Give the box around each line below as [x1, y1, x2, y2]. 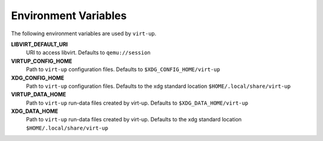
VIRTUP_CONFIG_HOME [11, 57, 72, 65]
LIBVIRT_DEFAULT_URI [11, 41, 68, 48]
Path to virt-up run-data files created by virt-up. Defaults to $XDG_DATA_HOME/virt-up [26, 99, 248, 106]
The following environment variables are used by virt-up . [11, 30, 157, 37]
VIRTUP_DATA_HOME [11, 91, 66, 98]
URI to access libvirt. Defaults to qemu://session [26, 49, 151, 56]
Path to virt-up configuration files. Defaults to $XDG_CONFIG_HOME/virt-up [26, 66, 221, 73]
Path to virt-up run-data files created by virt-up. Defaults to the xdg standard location [26, 116, 242, 123]
